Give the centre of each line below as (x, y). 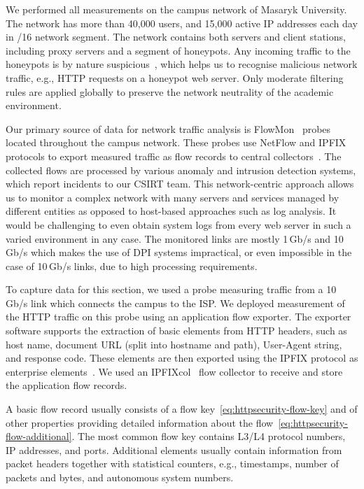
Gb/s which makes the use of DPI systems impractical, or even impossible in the (179, 252)
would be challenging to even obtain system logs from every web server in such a (178, 224)
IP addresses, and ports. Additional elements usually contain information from (174, 449)
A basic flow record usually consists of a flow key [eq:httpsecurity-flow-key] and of (182, 409)
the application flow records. (66, 385)
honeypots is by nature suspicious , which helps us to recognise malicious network (182, 64)
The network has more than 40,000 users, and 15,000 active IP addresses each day (182, 23)
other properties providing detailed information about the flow (140, 422)
